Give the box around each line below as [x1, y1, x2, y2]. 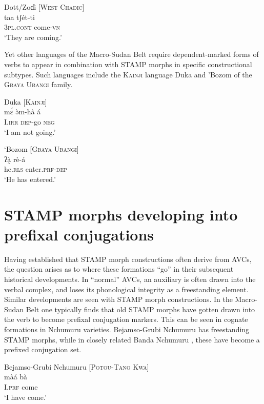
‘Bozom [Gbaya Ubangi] [4, 144, 79, 154]
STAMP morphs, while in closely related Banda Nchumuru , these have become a [4, 334, 260, 345]
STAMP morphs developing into [4, 204, 238, 225]
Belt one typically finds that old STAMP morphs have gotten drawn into [26, 304, 255, 314]
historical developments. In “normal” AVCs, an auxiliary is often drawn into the [4, 274, 256, 284]
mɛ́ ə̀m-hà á [4, 106, 41, 117]
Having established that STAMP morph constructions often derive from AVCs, [4, 253, 252, 264]
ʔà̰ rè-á [4, 153, 26, 164]
